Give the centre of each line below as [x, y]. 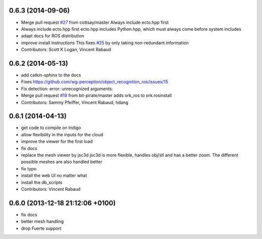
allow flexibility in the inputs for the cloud [62, 134]
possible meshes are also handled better [62, 162]
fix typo [29, 168]
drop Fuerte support [41, 228]
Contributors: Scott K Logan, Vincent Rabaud [66, 50]
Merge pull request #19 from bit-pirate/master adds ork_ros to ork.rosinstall [97, 95]
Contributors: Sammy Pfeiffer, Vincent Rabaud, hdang [75, 102]
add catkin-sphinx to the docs [51, 75]
